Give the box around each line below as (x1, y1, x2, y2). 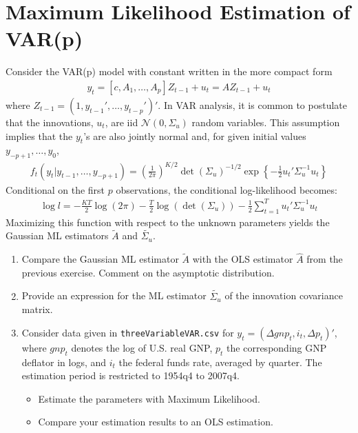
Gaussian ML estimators (6, 228, 109, 243)
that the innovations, (6, 114, 94, 129)
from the (306, 252, 343, 266)
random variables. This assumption (191, 114, 340, 129)
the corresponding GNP (227, 340, 327, 354)
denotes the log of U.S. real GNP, (71, 340, 213, 354)
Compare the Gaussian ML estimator (21, 252, 179, 266)
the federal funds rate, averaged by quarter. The (118, 354, 322, 369)
